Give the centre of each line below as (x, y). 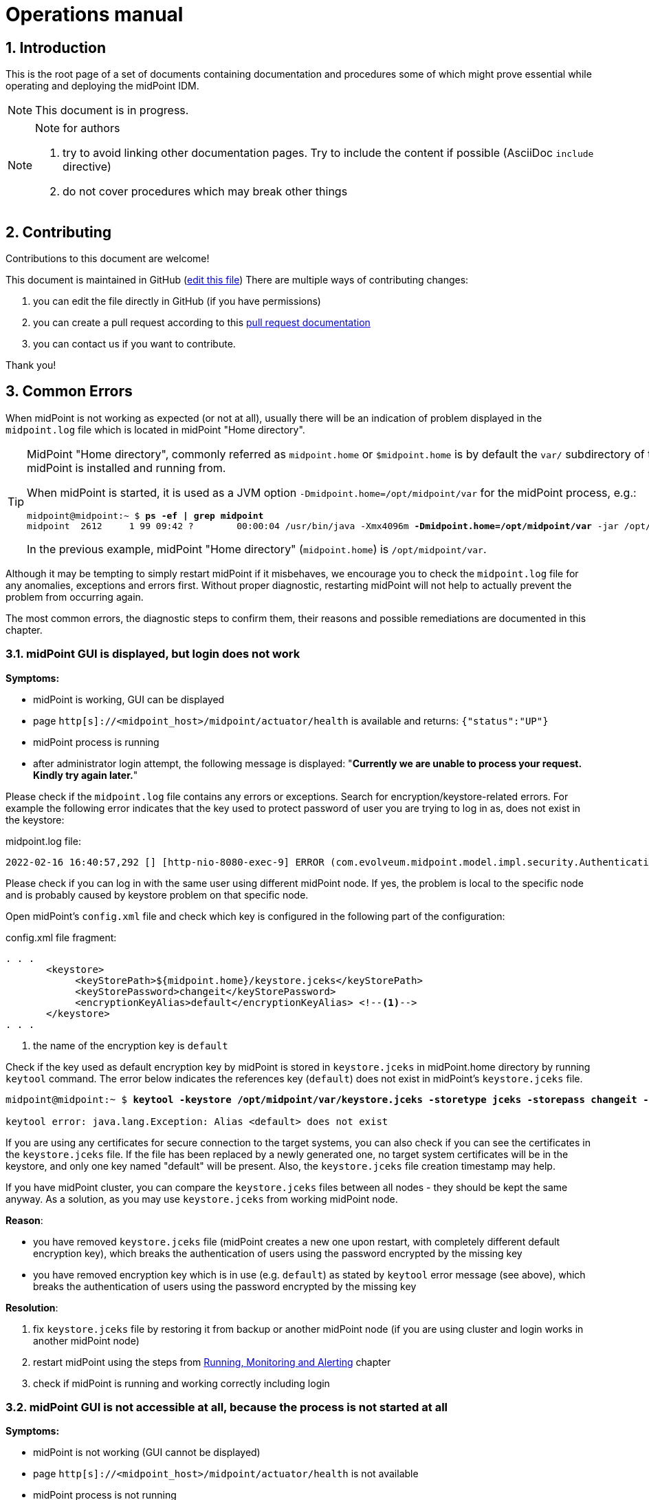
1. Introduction (56, 47)
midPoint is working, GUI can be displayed (129, 699)
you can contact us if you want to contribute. (134, 344)
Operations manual (95, 14)
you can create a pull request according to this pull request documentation (202, 323)
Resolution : (32, 1307)
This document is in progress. (112, 110)
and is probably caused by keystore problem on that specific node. (157, 894)
